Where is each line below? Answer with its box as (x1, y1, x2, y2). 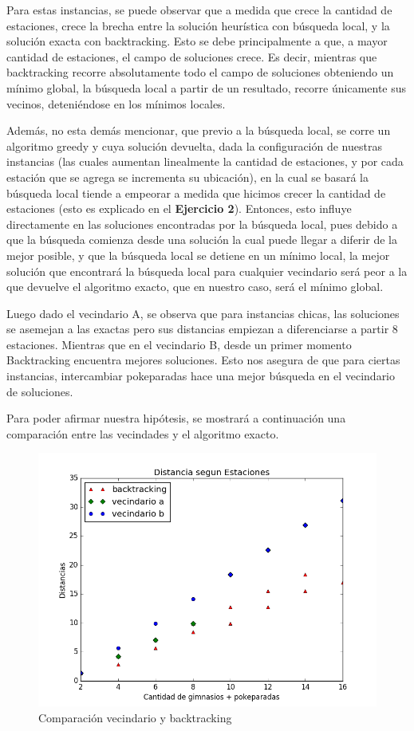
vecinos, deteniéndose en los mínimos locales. (6, 95, 226, 112)
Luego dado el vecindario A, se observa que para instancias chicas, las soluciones (6, 305, 400, 321)
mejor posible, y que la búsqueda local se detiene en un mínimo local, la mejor (6, 246, 390, 263)
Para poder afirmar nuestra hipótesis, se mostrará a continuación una (6, 410, 346, 426)
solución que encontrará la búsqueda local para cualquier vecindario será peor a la (6, 262, 408, 279)
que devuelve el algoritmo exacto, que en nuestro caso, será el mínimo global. (6, 278, 384, 295)
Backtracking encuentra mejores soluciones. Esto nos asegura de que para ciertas (6, 352, 400, 368)
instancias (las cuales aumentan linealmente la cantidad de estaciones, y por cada (6, 153, 404, 170)
